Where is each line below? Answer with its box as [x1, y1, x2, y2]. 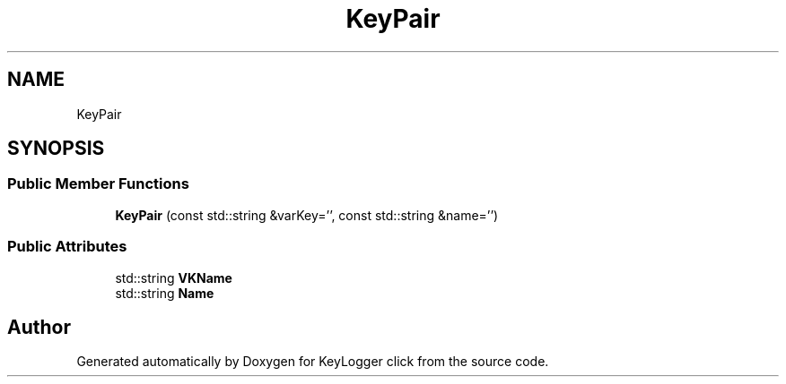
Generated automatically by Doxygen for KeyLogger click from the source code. [76, 354, 549, 370]
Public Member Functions [7, 175, 189, 193]
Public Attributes [7, 237, 127, 256]
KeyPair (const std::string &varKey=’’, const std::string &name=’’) [115, 207, 499, 223]
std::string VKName [115, 269, 232, 286]
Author [7, 315, 71, 338]
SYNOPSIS [7, 137, 105, 160]
